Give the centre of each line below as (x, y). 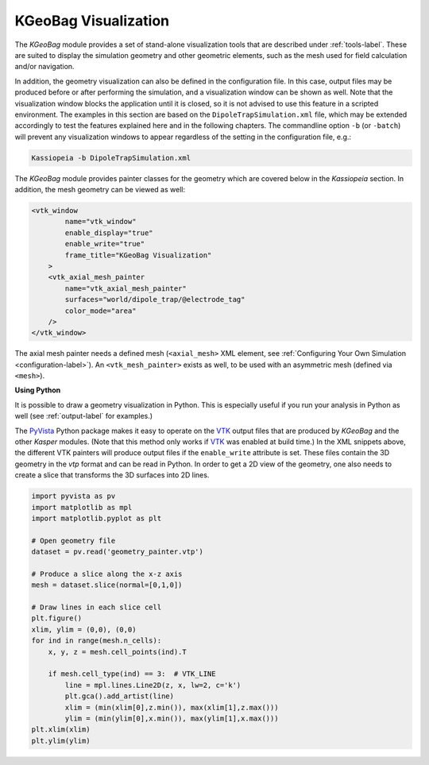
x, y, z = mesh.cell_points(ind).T (117, 652)
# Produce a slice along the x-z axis (107, 574)
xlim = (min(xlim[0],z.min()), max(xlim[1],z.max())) (172, 707)
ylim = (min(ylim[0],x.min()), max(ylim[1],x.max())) (172, 719)
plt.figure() (57, 618)
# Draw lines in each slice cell (97, 607)
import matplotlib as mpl (82, 507)
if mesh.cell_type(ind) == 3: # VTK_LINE (132, 674)
